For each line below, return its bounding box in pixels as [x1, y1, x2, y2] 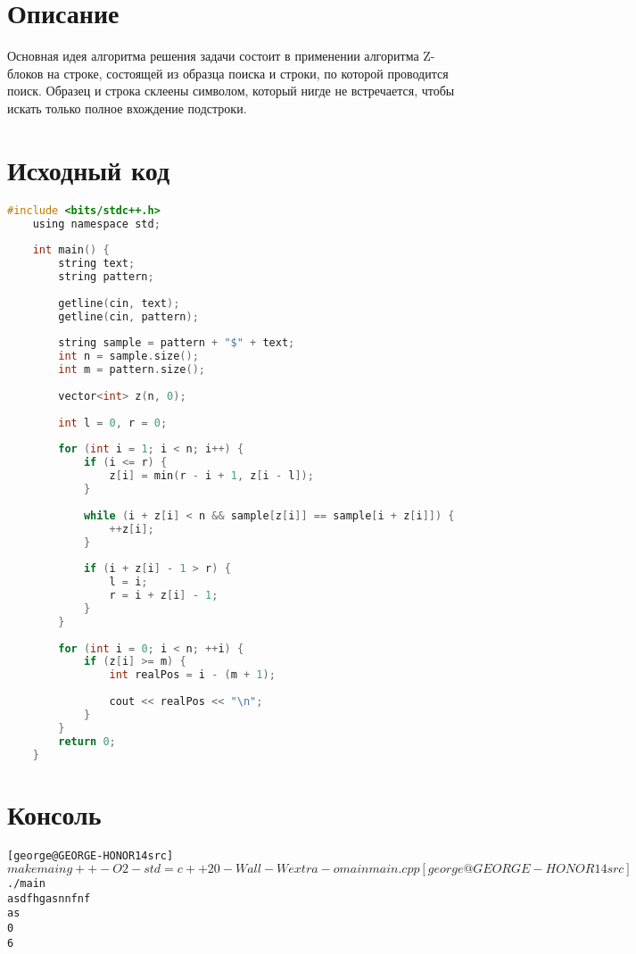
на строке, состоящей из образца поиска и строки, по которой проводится [47, 63, 449, 82]
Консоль [7, 795, 102, 832]
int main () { [32, 244, 110, 257]
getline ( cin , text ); [58, 296, 180, 310]
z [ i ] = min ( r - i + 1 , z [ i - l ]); [109, 469, 314, 483]
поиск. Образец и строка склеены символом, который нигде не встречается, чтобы [7, 81, 455, 100]
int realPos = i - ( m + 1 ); [109, 668, 276, 682]
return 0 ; [58, 734, 116, 748]
